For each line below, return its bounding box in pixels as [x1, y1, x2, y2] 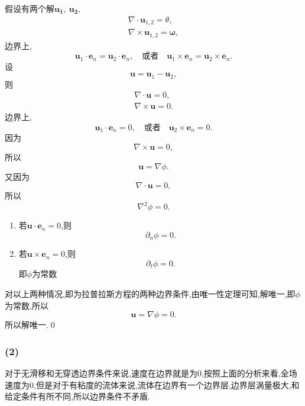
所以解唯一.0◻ [5, 318, 57, 331]
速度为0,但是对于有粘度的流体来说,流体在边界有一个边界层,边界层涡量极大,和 [5, 378, 300, 391]
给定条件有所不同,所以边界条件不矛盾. [5, 390, 150, 402]
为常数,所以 [5, 299, 48, 311]
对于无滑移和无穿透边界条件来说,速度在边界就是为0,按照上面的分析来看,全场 [5, 366, 297, 379]
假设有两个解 [5, 2, 54, 14]
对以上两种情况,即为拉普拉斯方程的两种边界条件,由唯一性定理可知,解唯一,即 [5, 287, 296, 299]
